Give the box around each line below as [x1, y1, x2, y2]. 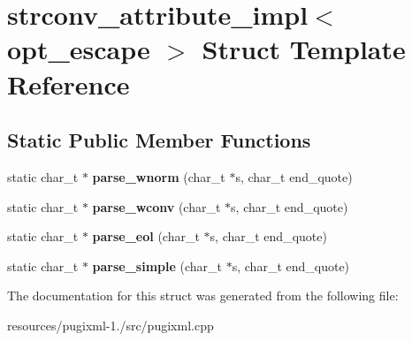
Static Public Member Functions [7, 126, 311, 154]
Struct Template [202, 31, 406, 67]
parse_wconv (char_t [92, 197, 221, 216]
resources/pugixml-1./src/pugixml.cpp [7, 315, 214, 334]
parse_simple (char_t [92, 256, 223, 275]
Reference [7, 65, 130, 102]
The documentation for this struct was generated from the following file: [7, 286, 399, 305]
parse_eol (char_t [92, 227, 200, 246]
